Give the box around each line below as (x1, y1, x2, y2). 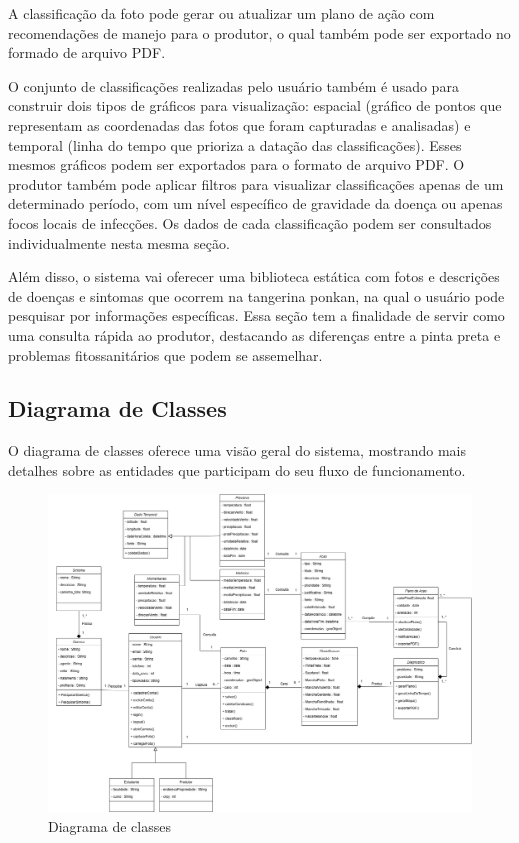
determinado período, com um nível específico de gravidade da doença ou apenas (8, 193, 503, 214)
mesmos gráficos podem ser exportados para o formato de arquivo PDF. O (8, 154, 465, 175)
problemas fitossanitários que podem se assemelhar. (8, 344, 323, 365)
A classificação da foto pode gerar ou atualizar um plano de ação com (8, 3, 435, 23)
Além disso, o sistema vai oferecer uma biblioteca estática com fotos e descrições (8, 266, 500, 287)
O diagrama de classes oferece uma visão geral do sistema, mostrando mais (8, 440, 467, 461)
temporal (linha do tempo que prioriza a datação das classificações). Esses (8, 134, 462, 155)
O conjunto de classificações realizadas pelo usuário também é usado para (8, 75, 459, 96)
